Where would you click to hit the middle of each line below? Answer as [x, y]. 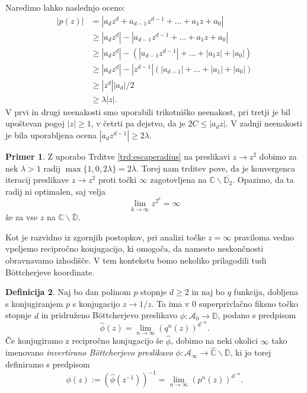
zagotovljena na [178, 180]
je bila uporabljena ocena [51, 134]
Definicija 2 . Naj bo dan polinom [68, 292]
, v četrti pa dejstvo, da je [138, 123]
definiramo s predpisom [48, 364]
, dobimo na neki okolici [214, 340]
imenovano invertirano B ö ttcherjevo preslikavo [89, 352]
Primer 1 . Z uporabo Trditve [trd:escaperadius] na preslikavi [118, 156]
